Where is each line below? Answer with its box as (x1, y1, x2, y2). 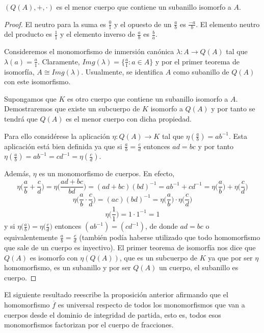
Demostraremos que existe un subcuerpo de (4, 103, 140, 114)
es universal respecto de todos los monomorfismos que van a (58, 299, 245, 310)
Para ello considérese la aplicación (4, 130, 110, 141)
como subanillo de (173, 66, 229, 77)
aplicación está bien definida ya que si (4, 140, 122, 151)
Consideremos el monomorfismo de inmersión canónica (4, 46, 174, 57)
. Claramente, (37, 56, 80, 66)
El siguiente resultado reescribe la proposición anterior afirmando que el (4, 289, 228, 300)
